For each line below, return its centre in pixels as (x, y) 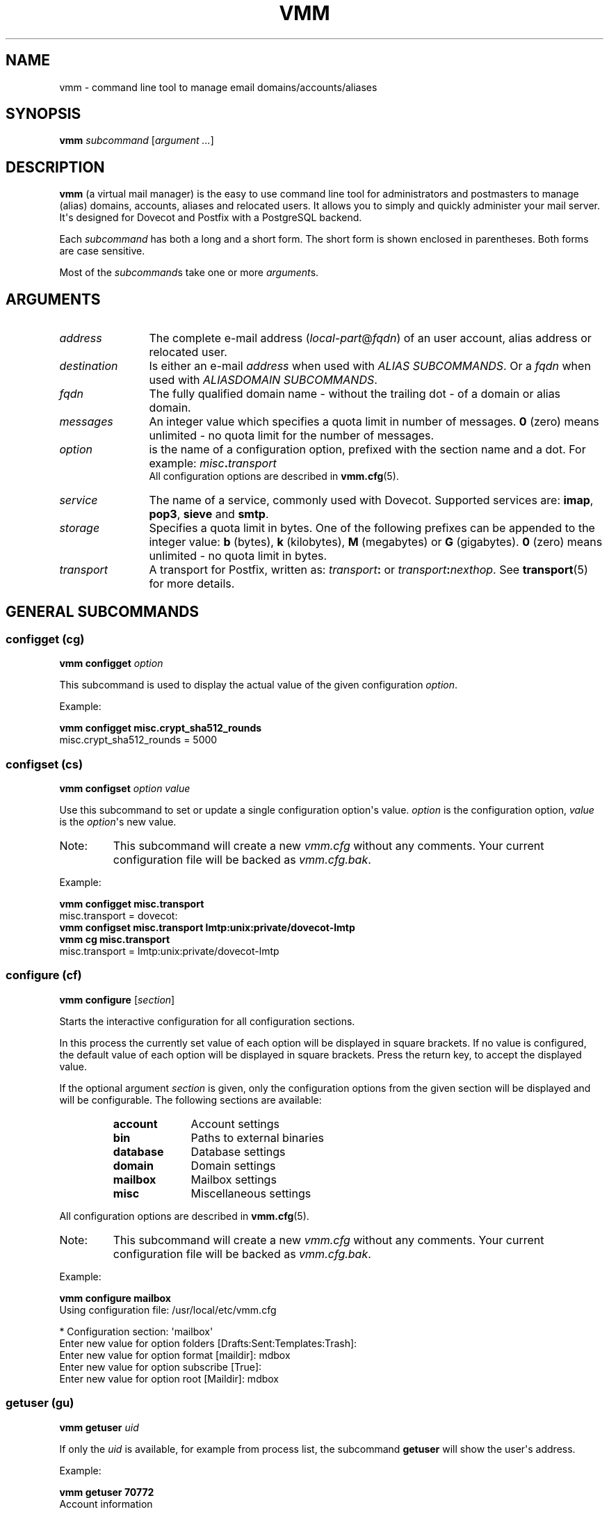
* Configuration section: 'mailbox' (136, 1331)
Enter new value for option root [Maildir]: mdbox (169, 1378)
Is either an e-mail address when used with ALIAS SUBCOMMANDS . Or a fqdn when (370, 366)
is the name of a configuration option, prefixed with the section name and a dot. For (367, 450)
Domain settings (233, 1165)
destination (89, 366)
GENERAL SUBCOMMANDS (103, 611)
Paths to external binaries (258, 1137)
